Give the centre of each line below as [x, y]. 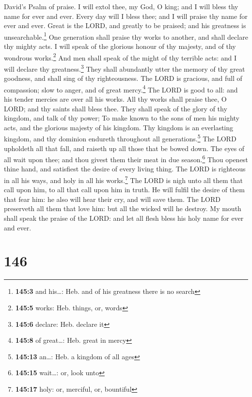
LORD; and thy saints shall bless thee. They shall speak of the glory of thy [116, 108]
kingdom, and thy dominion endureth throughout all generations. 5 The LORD [120, 138]
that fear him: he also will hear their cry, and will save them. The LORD [112, 199]
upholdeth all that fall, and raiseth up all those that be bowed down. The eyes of [124, 148]
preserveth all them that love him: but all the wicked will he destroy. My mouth [123, 208]
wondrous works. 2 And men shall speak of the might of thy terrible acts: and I [120, 57]
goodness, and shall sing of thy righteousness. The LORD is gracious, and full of [123, 78]
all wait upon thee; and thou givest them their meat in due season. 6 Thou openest [126, 159]
